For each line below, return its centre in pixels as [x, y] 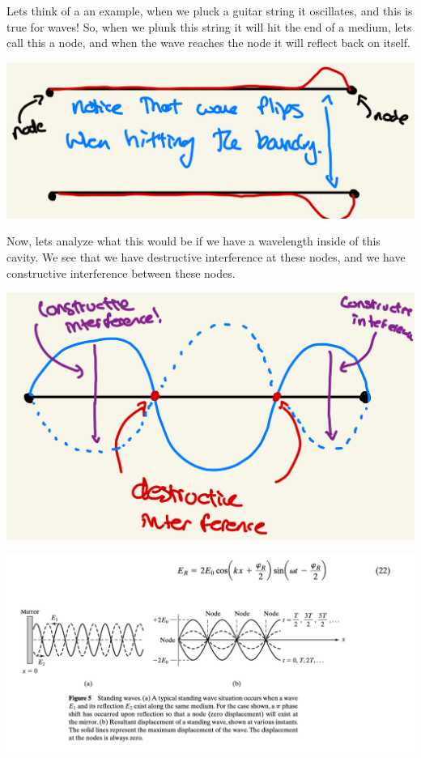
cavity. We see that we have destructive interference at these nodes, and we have [206, 256]
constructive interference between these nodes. [121, 273]
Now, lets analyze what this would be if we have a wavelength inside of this [193, 241]
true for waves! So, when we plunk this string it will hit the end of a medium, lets [209, 26]
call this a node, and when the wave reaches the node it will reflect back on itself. [208, 43]
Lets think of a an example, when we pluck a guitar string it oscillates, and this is [210, 11]
